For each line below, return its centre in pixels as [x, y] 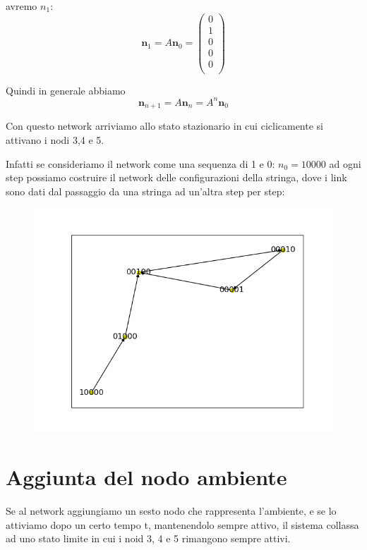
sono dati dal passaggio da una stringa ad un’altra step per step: [145, 191]
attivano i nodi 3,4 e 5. [55, 139]
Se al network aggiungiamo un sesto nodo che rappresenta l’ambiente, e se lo [171, 511]
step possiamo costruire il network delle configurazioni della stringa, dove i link [176, 177]
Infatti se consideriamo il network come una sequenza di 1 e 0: [140, 163]
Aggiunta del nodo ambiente [146, 477]
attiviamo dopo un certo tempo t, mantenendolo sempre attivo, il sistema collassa [182, 524]
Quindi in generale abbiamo [66, 90]
